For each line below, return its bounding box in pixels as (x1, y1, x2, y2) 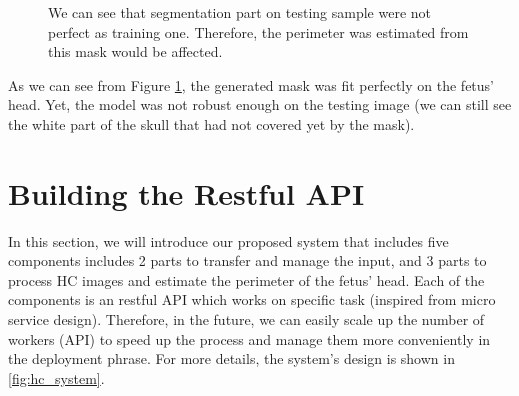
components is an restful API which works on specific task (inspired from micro (8, 289, 496, 310)
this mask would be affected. (48, 41, 223, 62)
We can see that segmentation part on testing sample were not (48, 2, 431, 22)
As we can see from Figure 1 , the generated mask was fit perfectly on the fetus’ (8, 74, 494, 95)
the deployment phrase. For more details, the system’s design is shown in (8, 348, 455, 369)
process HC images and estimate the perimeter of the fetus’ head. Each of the (8, 269, 485, 290)
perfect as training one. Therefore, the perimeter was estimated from (48, 21, 469, 42)
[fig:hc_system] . (8, 367, 105, 388)
